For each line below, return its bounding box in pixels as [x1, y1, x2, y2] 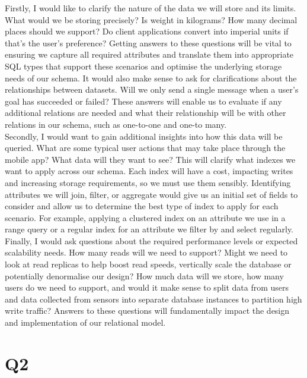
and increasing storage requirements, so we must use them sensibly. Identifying [5, 176, 291, 188]
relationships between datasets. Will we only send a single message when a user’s [5, 83, 299, 96]
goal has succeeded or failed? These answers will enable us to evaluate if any [5, 94, 282, 107]
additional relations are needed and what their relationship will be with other [5, 106, 286, 119]
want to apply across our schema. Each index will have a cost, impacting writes [5, 165, 293, 177]
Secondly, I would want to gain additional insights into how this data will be [5, 130, 283, 142]
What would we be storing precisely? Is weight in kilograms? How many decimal [5, 13, 298, 26]
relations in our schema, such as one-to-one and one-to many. [5, 118, 227, 130]
